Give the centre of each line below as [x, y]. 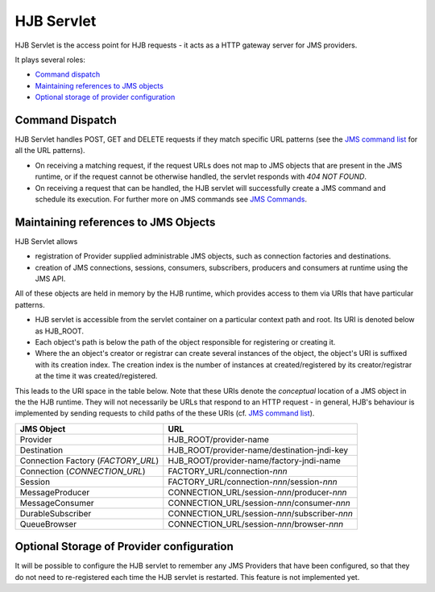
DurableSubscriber [56, 513]
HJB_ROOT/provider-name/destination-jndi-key [258, 449]
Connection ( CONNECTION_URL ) [83, 471]
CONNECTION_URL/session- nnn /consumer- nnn [259, 503]
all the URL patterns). [50, 151]
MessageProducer [55, 492]
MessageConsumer [57, 503]
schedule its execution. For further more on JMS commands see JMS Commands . [171, 199]
